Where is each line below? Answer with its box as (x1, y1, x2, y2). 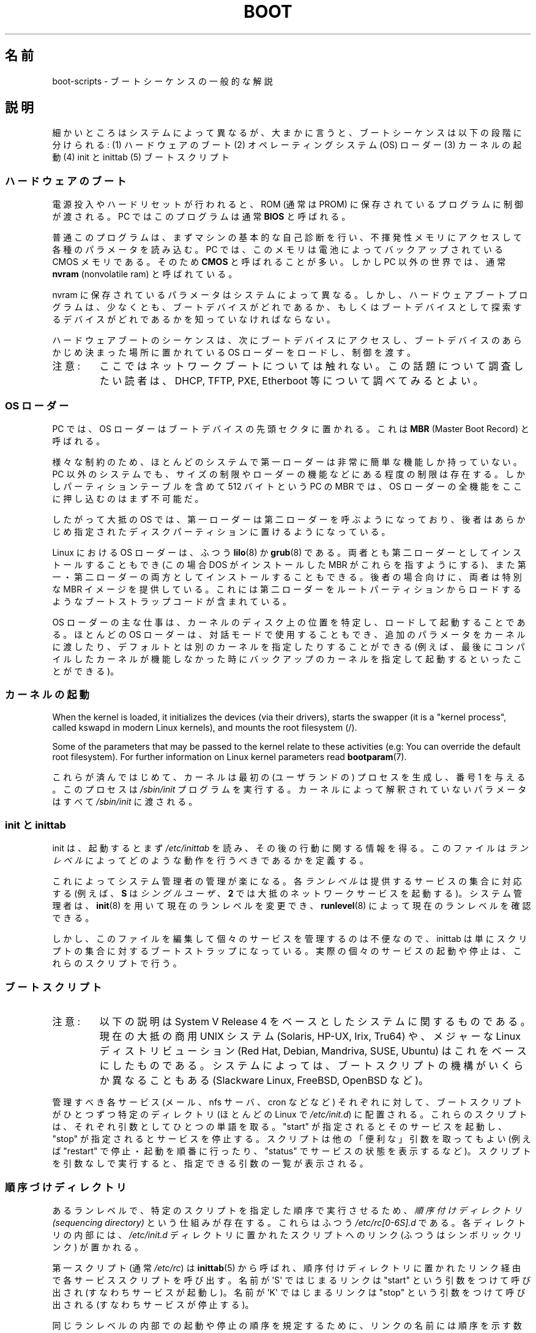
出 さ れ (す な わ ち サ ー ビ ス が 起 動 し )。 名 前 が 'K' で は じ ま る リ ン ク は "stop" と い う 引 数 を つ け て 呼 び (52, 1286, 526, 1298)
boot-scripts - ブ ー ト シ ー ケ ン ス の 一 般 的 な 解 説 (52, 75, 273, 86)
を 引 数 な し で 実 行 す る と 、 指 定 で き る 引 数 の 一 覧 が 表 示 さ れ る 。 (52, 1158, 368, 1169)
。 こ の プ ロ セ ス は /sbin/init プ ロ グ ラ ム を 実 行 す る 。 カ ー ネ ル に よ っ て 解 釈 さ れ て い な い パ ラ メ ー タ (52, 783, 527, 794)
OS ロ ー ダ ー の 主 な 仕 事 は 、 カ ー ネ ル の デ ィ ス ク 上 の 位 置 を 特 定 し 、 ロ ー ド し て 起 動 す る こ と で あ (52, 616, 526, 627)
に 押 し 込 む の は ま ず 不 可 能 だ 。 (52, 493, 204, 504)
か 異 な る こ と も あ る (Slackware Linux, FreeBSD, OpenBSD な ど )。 (99, 1074, 429, 1087)
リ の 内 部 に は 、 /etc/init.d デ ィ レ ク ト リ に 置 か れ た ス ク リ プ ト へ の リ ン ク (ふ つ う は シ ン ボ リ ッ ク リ (52, 1229, 522, 1240)
